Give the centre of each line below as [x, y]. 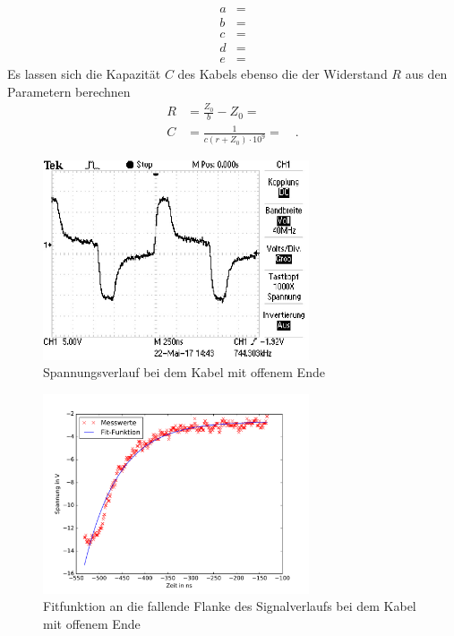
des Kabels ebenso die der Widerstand [283, 74]
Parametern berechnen [69, 91]
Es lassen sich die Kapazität [84, 74]
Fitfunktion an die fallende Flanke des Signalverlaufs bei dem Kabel [230, 606]
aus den [426, 74]
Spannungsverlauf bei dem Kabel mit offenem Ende [184, 372]
